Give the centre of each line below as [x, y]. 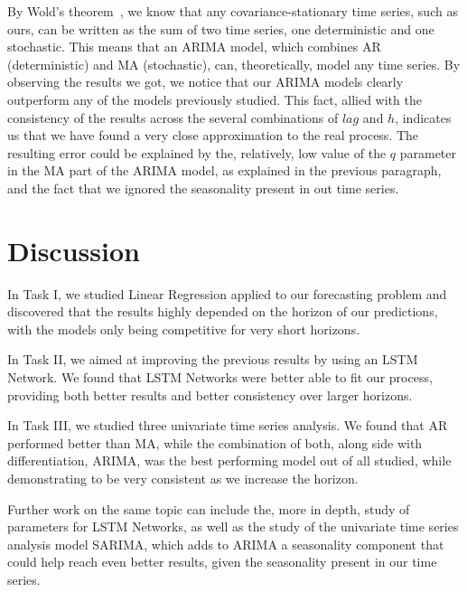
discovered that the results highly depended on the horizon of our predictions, [223, 311]
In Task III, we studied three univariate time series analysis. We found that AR [228, 425]
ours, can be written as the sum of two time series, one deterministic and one [221, 28]
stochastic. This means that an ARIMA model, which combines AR [194, 47]
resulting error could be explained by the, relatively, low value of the [197, 152]
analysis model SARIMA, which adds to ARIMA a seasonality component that [226, 544]
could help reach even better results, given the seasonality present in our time [222, 562]
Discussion [74, 250]
